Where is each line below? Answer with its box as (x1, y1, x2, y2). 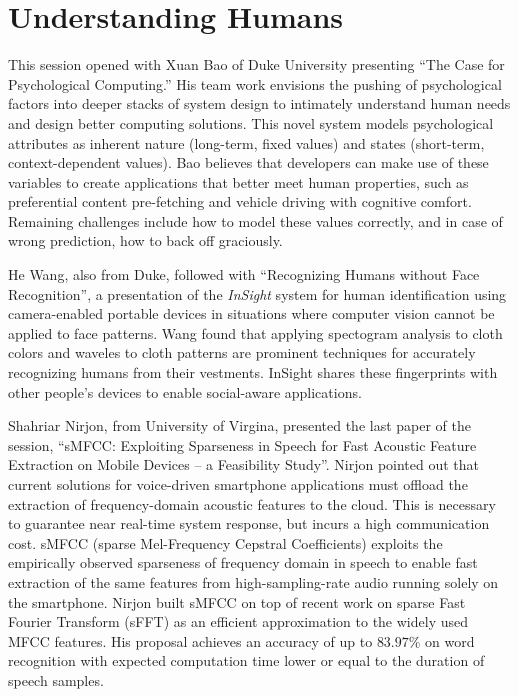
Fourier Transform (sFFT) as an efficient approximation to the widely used (8, 611, 468, 632)
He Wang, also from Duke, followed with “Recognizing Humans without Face (8, 264, 480, 285)
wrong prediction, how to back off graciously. (8, 230, 283, 251)
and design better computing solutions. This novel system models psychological (8, 112, 494, 133)
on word (425, 630, 475, 651)
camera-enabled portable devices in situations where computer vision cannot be (8, 303, 495, 324)
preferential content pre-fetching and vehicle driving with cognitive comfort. (8, 191, 472, 212)
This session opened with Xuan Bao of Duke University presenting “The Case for (8, 54, 505, 75)
